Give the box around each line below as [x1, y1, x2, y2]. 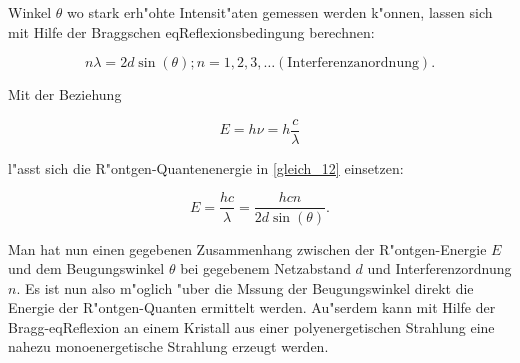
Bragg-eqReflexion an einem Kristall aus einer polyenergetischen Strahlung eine [8, 316, 495, 337]
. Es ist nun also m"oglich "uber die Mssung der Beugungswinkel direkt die [16, 277, 474, 298]
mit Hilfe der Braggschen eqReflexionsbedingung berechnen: [8, 21, 375, 42]
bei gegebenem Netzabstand [180, 258, 351, 279]
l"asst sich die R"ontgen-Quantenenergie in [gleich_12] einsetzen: [8, 157, 404, 178]
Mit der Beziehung [8, 84, 122, 105]
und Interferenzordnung [367, 258, 512, 279]
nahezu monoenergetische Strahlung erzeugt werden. [8, 336, 329, 357]
